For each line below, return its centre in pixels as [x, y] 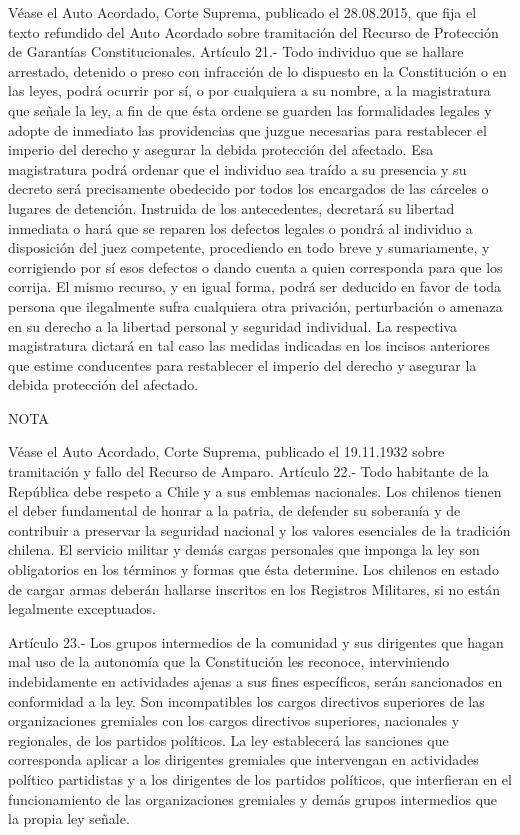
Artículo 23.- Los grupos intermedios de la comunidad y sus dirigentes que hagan [256, 641]
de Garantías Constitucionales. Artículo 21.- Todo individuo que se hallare [236, 51]
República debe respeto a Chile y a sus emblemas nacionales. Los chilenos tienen [255, 490]
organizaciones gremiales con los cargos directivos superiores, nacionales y [234, 720]
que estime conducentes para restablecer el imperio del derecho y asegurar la [242, 364]
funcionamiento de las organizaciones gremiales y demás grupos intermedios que [253, 798]
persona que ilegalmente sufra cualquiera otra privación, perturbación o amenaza [255, 305]
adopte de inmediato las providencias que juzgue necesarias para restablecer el [247, 129]
